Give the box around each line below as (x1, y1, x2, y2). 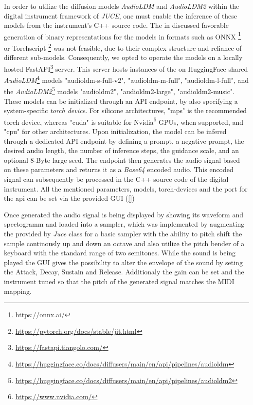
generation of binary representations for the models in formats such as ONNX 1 (4, 30, 241, 41)
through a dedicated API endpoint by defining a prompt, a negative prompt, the (4, 135, 244, 146)
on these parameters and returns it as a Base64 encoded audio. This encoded (4, 164, 234, 174)
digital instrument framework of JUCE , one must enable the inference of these (4, 10, 237, 20)
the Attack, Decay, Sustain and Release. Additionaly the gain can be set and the (4, 267, 244, 277)
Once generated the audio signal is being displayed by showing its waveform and (4, 209, 244, 219)
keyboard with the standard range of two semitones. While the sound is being (4, 248, 236, 258)
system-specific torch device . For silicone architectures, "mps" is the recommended (4, 105, 247, 116)
